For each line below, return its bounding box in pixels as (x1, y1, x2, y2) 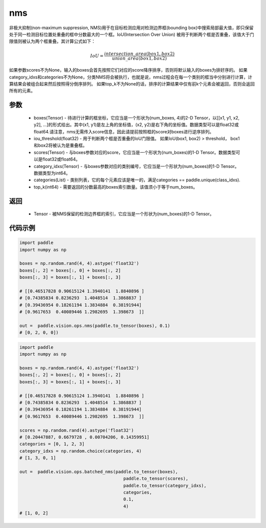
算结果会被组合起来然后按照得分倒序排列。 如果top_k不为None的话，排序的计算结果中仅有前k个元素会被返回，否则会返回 (9, 81, 255, 87)
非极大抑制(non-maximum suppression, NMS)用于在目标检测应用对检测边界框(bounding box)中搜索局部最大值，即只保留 (9, 25, 254, 31)
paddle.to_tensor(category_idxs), (123, 483, 207, 488)
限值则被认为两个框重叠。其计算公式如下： (9, 39, 96, 44)
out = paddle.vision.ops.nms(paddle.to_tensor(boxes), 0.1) (19, 323, 170, 328)
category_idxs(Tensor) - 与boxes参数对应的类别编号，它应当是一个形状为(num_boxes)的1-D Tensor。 (33, 163, 239, 169)
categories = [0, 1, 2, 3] (19, 441, 85, 447)
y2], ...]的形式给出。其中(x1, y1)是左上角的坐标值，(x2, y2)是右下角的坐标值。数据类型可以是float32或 (33, 122, 239, 128)
